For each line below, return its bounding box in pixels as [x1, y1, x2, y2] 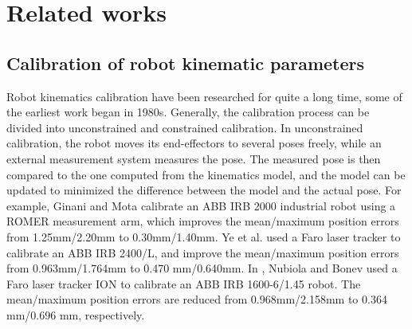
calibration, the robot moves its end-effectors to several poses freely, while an [6, 135, 382, 151]
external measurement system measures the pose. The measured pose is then [6, 150, 381, 166]
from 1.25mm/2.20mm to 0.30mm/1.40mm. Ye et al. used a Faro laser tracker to [6, 228, 401, 245]
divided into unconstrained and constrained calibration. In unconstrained [6, 119, 363, 135]
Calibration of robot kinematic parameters [6, 50, 365, 75]
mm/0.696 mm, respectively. [6, 306, 145, 323]
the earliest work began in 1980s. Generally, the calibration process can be [6, 104, 370, 120]
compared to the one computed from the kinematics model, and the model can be [6, 166, 406, 182]
